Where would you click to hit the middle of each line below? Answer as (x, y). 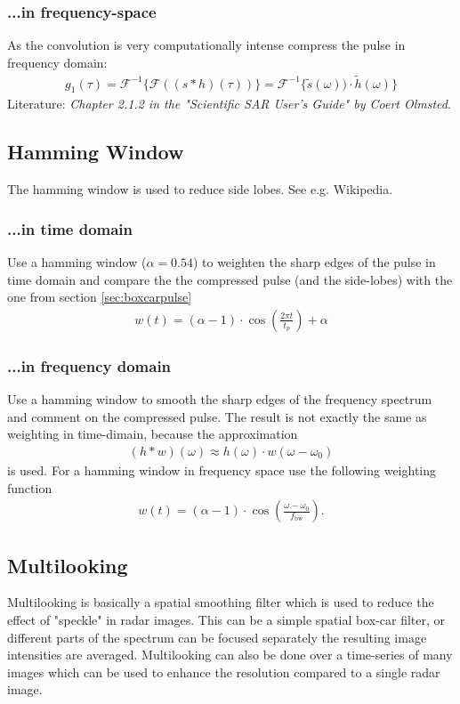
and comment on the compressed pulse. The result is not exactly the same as (217, 416)
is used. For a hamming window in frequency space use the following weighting (222, 469)
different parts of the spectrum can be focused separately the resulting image (217, 637)
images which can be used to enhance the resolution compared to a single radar (224, 672)
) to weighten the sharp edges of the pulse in (314, 262)
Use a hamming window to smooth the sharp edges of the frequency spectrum (220, 399)
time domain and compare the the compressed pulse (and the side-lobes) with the (230, 279)
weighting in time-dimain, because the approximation (153, 434)
